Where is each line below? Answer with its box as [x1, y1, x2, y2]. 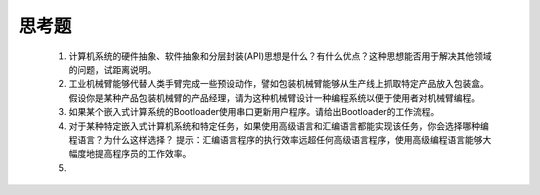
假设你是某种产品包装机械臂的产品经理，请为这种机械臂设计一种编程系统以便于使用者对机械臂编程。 [68, 91, 480, 104]
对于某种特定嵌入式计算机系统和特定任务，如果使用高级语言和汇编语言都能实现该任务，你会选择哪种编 [68, 120, 489, 132]
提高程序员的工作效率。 [94, 148, 192, 160]
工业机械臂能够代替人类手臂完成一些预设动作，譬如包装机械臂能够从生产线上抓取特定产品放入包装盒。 [68, 78, 489, 90]
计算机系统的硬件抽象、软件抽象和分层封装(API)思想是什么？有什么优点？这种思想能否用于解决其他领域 [68, 50, 492, 62]
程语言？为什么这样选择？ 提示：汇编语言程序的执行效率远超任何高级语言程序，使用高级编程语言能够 [68, 133, 483, 145]
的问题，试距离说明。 [68, 63, 157, 75]
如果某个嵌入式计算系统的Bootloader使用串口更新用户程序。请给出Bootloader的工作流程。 [68, 106, 440, 118]
